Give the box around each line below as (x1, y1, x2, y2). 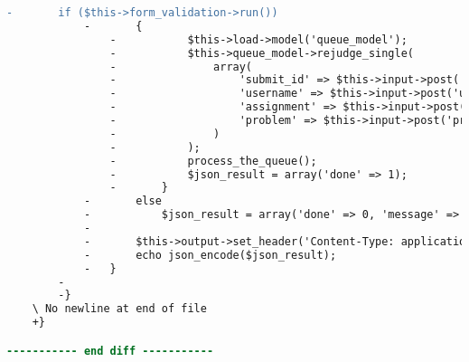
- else (83, 195, 162, 208)
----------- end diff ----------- (6, 344, 214, 357)
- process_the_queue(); (109, 154, 317, 167)
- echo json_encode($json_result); (83, 248, 337, 262)
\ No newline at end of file (32, 302, 207, 316)
